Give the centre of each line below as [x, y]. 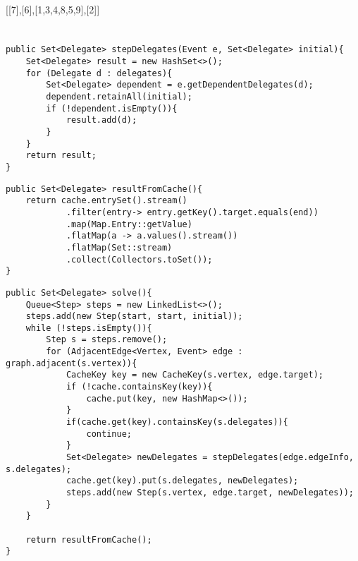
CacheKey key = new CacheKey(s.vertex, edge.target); [195, 375]
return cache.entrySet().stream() [106, 201]
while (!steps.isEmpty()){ [89, 328]
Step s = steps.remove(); [107, 340]
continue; [109, 434]
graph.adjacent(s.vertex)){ [72, 363]
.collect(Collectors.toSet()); [139, 259]
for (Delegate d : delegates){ [99, 73]
